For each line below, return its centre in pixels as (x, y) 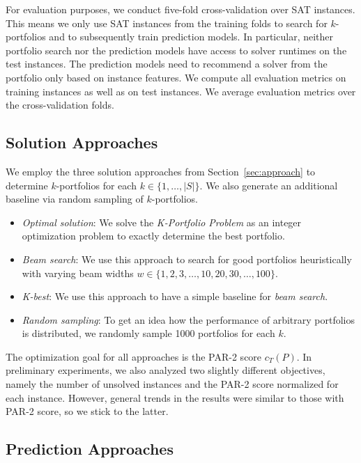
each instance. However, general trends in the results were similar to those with (175, 397)
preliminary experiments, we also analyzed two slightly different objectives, (166, 370)
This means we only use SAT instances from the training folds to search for (167, 23)
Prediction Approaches (90, 449)
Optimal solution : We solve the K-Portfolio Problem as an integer (162, 222)
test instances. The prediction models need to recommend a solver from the (167, 64)
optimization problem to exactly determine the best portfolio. (153, 236)
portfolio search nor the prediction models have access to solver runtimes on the (176, 50)
